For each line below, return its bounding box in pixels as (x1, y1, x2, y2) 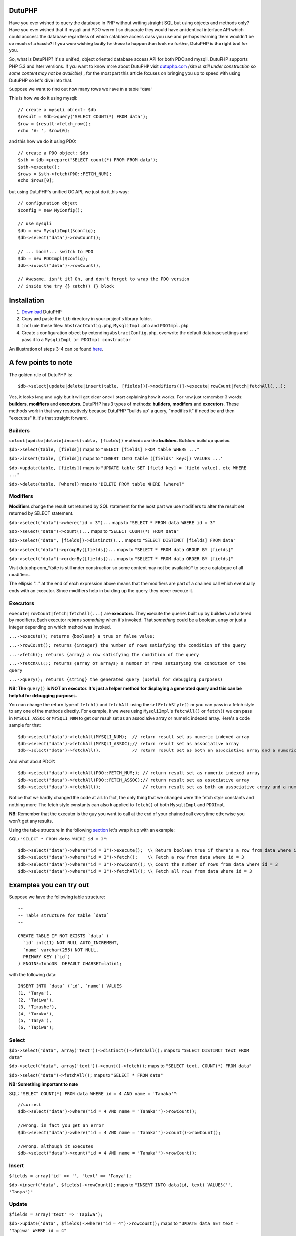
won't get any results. (9, 818, 53, 824)
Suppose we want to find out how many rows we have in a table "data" (9, 87, 153, 92)
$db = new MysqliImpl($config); (18, 228, 96, 233)
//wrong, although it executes (18, 1144, 94, 1149)
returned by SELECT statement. (9, 510, 74, 516)
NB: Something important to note (9, 1081, 78, 1087)
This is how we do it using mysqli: (9, 95, 78, 101)
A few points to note (9, 358, 73, 367)
